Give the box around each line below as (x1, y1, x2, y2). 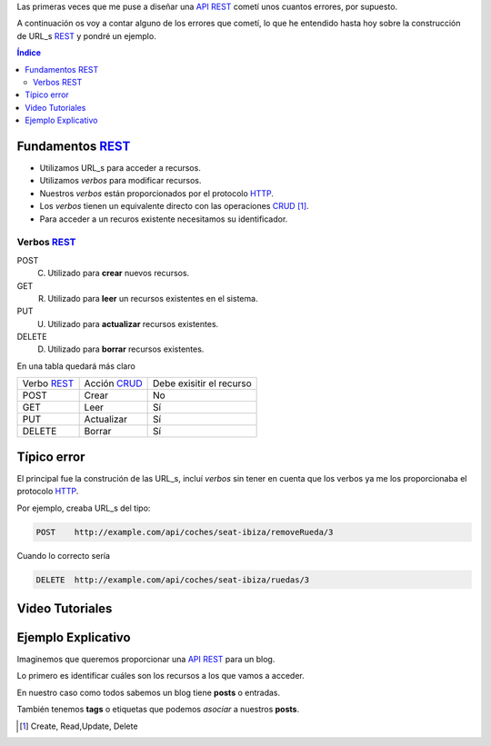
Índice (16, 47, 41, 58)
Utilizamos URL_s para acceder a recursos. (39, 163, 202, 174)
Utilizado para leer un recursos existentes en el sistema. (47, 293, 258, 303)
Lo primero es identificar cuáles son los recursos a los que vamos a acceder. (16, 671, 305, 681)
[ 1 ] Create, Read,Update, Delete (19, 721, 138, 731)
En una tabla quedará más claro (16, 360, 135, 372)
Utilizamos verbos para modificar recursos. (39, 175, 202, 186)
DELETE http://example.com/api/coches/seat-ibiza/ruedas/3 (35, 574, 310, 585)
